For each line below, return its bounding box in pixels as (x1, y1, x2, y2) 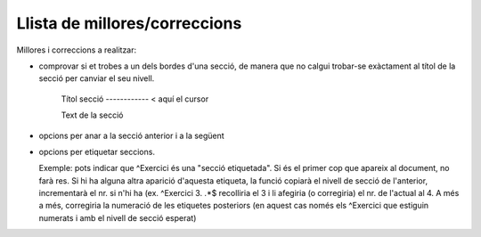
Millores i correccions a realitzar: (16, 45, 137, 55)
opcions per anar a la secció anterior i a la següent (38, 130, 224, 141)
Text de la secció (61, 110, 124, 120)
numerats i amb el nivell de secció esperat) (38, 212, 197, 223)
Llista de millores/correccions (16, 13, 242, 33)
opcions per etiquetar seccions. (38, 146, 156, 157)
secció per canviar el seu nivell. (38, 73, 155, 84)
